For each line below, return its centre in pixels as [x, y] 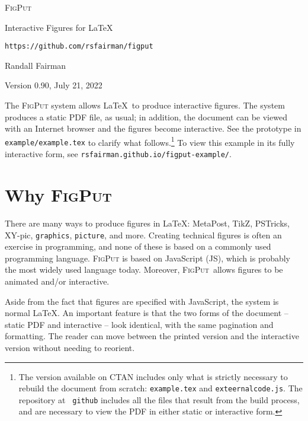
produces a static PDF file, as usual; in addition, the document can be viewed [146, 117]
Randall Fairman [36, 65]
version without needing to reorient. [70, 347]
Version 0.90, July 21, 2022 [54, 85]
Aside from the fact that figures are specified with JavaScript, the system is [142, 301]
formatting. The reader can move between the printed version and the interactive [152, 336]
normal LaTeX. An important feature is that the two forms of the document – [147, 313]
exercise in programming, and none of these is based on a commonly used [138, 246]
